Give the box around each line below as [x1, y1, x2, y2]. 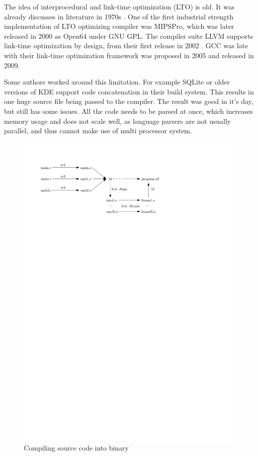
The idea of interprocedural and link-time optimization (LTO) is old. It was [4, 1, 235, 11]
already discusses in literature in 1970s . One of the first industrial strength [4, 11, 234, 21]
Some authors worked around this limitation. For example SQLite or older [4, 77, 230, 87]
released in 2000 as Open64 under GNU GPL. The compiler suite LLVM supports [4, 30, 253, 41]
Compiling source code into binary [24, 443, 129, 453]
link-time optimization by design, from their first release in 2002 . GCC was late [4, 40, 248, 51]
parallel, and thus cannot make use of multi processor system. [4, 125, 192, 136]
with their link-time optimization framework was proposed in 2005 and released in [4, 50, 254, 60]
